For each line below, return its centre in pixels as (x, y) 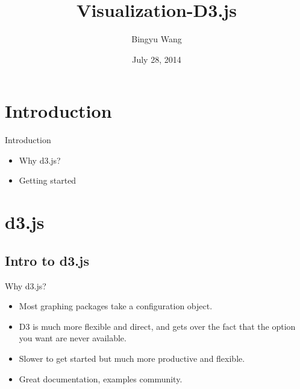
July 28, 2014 (157, 59)
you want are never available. (73, 338)
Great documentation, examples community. (101, 378)
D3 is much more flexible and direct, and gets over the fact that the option (157, 326)
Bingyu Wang (157, 39)
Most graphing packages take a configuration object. (116, 306)
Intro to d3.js (47, 260)
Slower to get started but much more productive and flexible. (132, 358)
